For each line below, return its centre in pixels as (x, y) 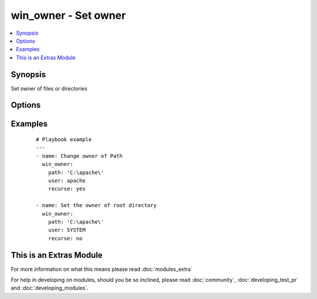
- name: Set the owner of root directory (96, 205)
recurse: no (65, 238)
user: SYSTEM (67, 230)
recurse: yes (67, 189)
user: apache (67, 180)
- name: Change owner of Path (80, 156)
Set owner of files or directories (49, 88)
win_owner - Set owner (68, 15)
